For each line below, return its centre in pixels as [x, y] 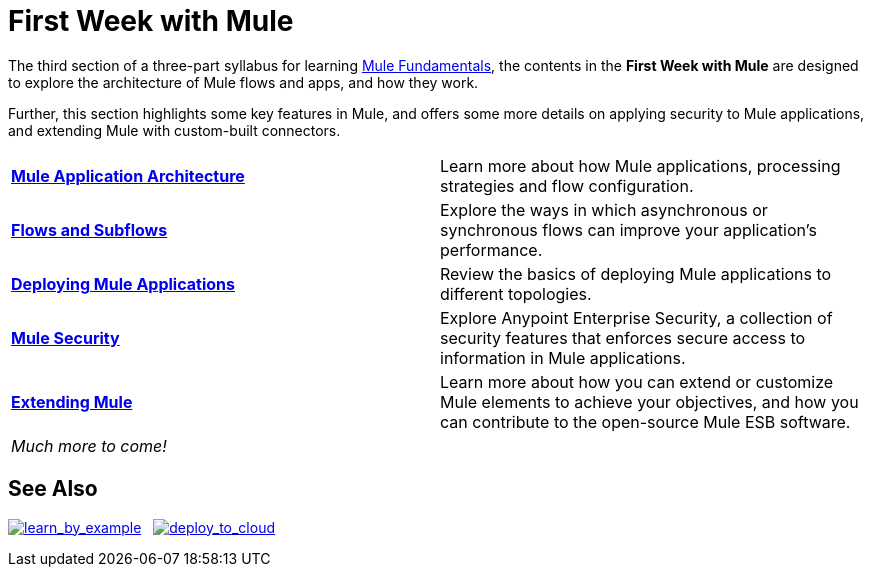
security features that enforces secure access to [623, 337]
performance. [491, 249]
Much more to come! [89, 445]
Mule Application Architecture [128, 175]
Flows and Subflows [89, 229]
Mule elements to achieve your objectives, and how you [649, 401]
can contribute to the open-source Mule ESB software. [645, 421]
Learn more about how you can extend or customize [637, 381]
